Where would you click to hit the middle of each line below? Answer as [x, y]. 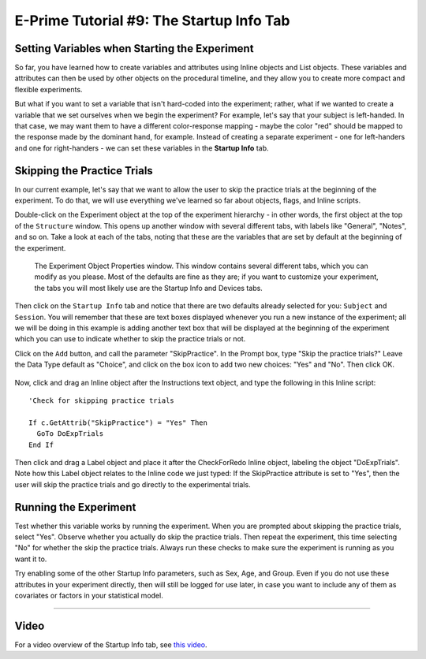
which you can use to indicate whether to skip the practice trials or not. [130, 339]
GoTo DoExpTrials [70, 434]
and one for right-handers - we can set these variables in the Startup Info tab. [142, 148]
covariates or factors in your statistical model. [89, 595]
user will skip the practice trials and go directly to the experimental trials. [133, 484]
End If [41, 445]
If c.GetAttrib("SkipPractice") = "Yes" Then [118, 423]
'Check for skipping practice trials [102, 400]
